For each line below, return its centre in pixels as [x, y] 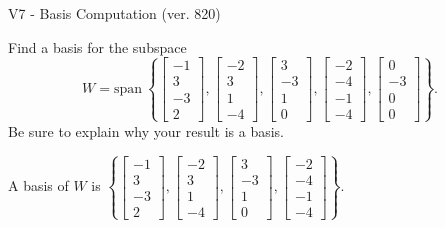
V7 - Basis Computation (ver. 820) [114, 13]
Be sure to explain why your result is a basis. [146, 130]
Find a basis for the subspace [97, 46]
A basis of [38, 185]
